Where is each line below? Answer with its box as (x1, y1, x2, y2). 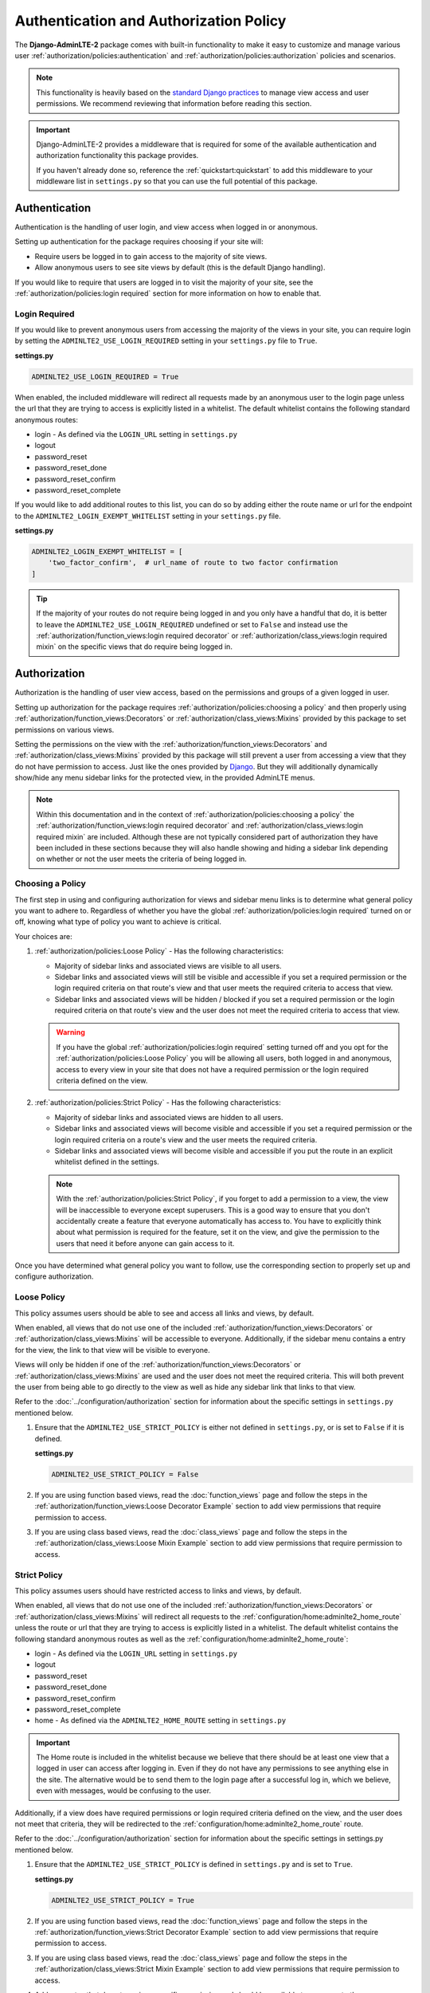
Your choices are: (14, 931, 72, 941)
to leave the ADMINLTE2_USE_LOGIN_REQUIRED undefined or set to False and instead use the (36, 619, 348, 629)
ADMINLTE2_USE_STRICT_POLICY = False (51, 1469, 199, 1479)
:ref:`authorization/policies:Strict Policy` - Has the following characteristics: (34, 1098, 282, 1107)
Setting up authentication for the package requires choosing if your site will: (14, 237, 264, 246)
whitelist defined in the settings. (54, 1157, 159, 1167)
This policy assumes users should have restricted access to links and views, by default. (14, 1586, 302, 1595)
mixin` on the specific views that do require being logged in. (36, 642, 233, 651)
